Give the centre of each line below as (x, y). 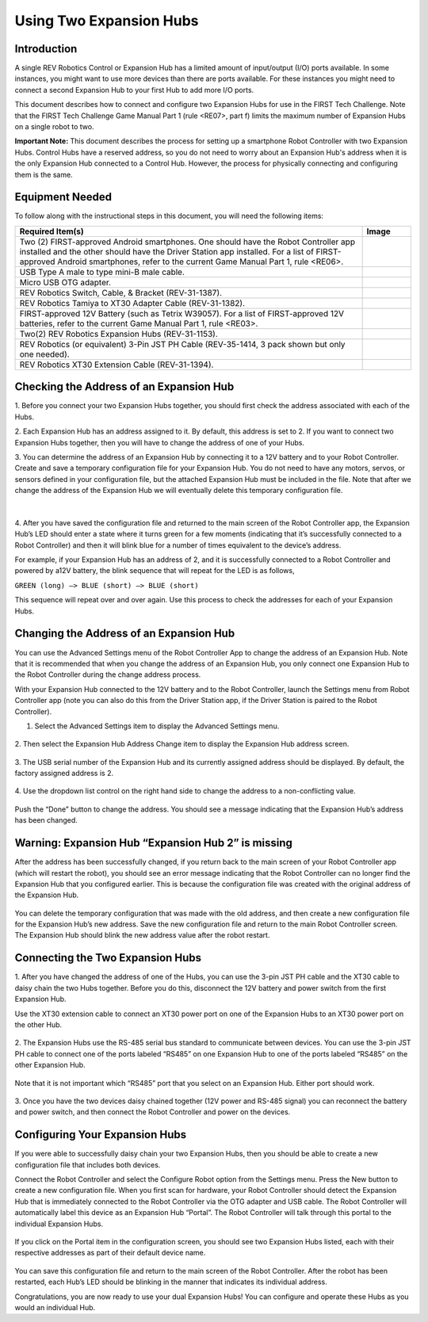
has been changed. (46, 820)
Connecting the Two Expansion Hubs (108, 958)
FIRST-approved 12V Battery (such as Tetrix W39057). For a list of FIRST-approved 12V (182, 313)
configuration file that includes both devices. (88, 1164)
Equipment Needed (63, 197)
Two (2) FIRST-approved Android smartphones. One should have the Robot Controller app (187, 242)
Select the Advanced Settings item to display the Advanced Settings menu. (157, 726)
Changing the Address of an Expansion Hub (125, 634)
